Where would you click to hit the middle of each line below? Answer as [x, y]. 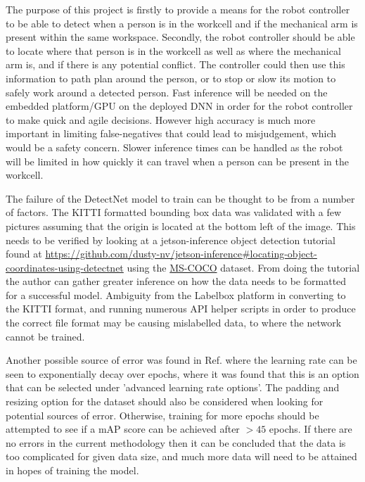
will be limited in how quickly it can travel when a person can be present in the [177, 161]
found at [24, 254]
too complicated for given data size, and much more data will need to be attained [181, 456]
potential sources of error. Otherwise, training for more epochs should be [162, 415]
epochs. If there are [310, 429]
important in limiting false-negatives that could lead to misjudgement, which [171, 133]
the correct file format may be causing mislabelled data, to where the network [174, 323]
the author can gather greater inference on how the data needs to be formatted [176, 281]
